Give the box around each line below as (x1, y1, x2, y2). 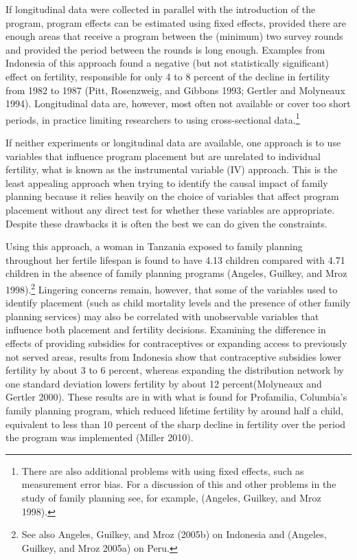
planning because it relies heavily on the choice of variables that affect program (5, 189, 339, 203)
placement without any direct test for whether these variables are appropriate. (5, 202, 335, 216)
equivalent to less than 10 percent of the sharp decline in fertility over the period (5, 416, 346, 431)
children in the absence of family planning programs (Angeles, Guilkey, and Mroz (5, 266, 347, 280)
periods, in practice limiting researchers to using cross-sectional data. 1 (5, 110, 300, 126)
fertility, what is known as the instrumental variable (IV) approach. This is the (5, 162, 338, 177)
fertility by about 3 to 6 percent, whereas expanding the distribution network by (5, 363, 344, 377)
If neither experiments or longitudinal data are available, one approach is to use (5, 135, 341, 149)
